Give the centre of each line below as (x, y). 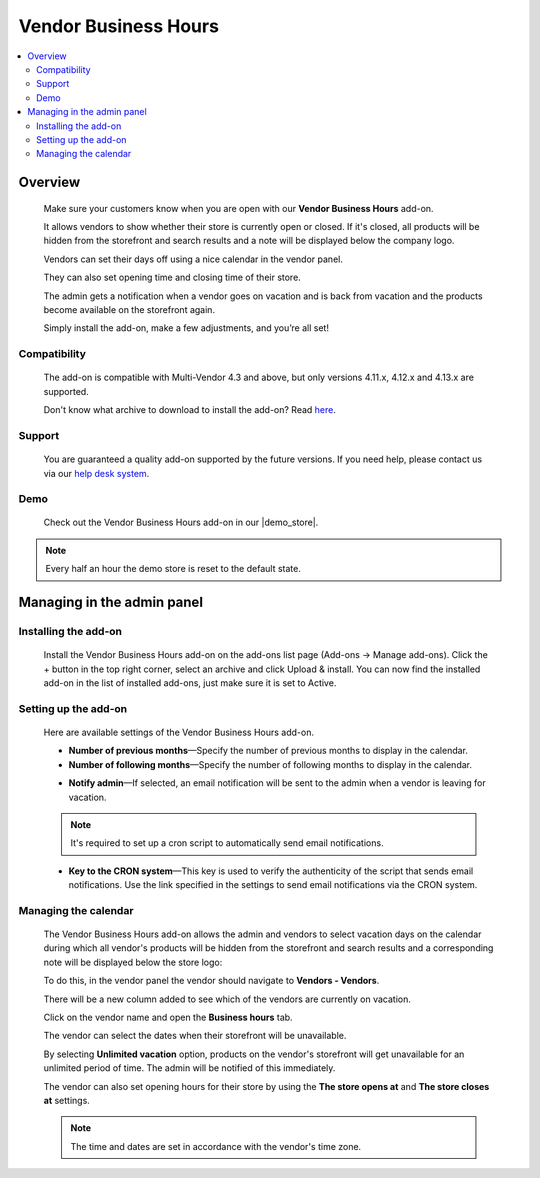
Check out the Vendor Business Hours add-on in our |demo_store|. (181, 522)
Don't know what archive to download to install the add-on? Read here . (190, 410)
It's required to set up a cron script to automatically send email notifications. (227, 843)
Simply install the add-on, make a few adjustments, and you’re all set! (186, 328)
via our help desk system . (96, 473)
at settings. (66, 1100)
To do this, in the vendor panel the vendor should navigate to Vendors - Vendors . (211, 981)
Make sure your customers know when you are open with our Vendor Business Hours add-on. (238, 208)
